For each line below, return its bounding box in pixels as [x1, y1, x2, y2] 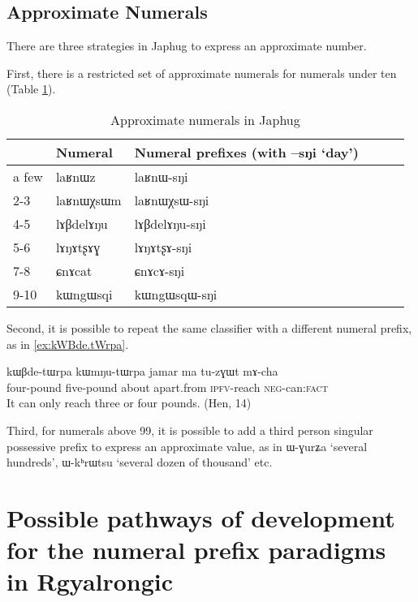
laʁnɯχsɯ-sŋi [134, 190, 209, 209]
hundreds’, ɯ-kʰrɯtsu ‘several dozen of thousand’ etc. [6, 454, 273, 471]
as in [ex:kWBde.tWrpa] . [6, 335, 129, 352]
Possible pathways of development [6, 501, 395, 534]
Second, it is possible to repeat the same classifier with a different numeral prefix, [6, 319, 412, 336]
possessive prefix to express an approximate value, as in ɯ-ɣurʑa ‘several [6, 437, 368, 454]
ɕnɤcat [55, 260, 93, 280]
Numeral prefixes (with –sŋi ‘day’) [134, 142, 359, 161]
